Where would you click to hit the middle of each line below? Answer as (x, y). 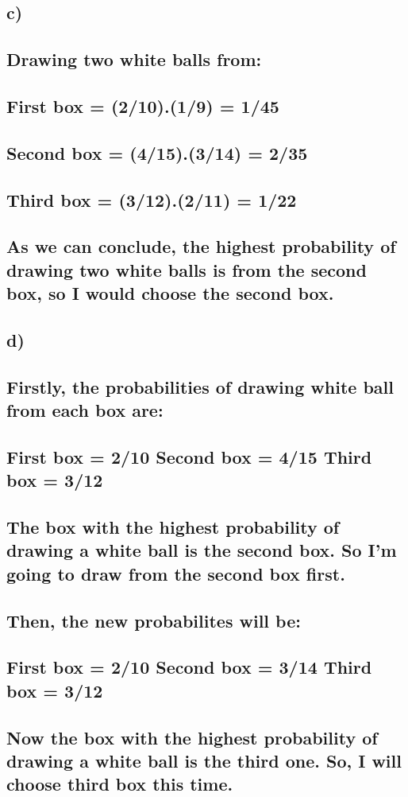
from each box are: (85, 410)
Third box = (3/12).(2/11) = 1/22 (152, 199)
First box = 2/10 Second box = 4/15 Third (189, 456)
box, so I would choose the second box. (170, 293)
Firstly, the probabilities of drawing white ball (200, 386)
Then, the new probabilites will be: (154, 620)
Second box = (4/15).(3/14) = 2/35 (157, 152)
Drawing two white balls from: (134, 59)
